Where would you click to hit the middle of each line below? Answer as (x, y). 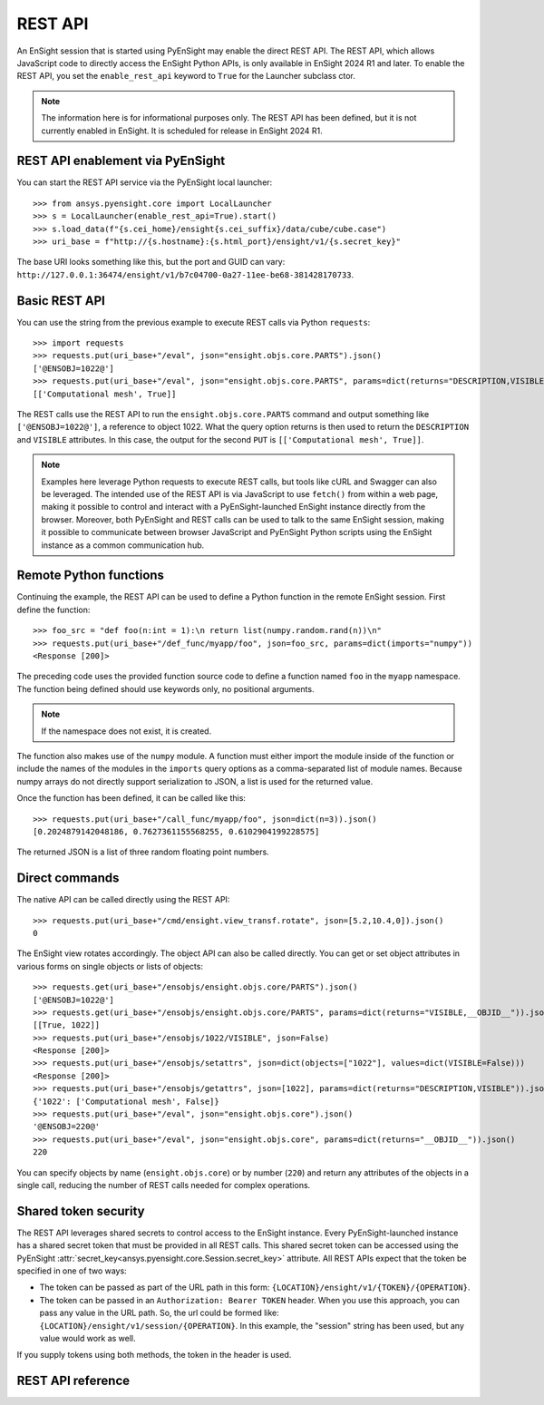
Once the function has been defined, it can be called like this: (131, 798)
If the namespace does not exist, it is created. (126, 731)
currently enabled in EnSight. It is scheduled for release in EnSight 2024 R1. (182, 131)
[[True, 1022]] (67, 1025)
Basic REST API (61, 301)
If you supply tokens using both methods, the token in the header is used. (154, 1355)
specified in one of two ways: (72, 1271)
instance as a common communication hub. (123, 545)
